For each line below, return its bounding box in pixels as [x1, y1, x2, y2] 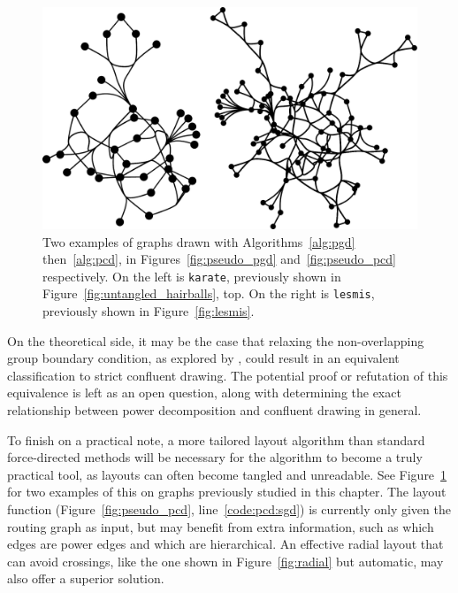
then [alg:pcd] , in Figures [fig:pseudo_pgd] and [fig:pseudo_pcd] [42, 250, 397, 268]
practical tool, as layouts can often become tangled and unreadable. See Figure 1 [7, 465, 447, 483]
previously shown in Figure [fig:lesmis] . [42, 302, 255, 320]
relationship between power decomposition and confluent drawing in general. [7, 400, 422, 419]
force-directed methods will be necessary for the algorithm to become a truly [7, 448, 423, 466]
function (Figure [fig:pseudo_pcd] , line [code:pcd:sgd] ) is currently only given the [7, 499, 451, 518]
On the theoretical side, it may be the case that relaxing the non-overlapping [7, 331, 424, 350]
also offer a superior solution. [7, 569, 164, 588]
